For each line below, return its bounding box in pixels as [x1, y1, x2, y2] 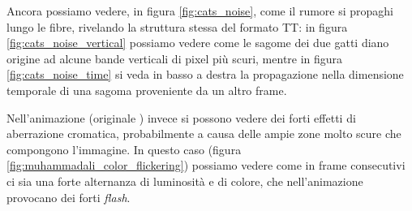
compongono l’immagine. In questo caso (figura [6, 140, 242, 157]
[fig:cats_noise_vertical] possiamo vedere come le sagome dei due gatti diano [6, 34, 389, 51]
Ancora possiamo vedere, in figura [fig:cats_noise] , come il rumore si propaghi [6, 2, 394, 19]
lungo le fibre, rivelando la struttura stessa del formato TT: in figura [6, 18, 348, 35]
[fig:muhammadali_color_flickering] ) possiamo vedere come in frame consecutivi [6, 157, 406, 174]
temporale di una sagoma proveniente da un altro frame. [6, 81, 287, 98]
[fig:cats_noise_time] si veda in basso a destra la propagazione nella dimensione [6, 66, 404, 83]
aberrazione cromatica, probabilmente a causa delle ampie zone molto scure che [6, 125, 401, 142]
